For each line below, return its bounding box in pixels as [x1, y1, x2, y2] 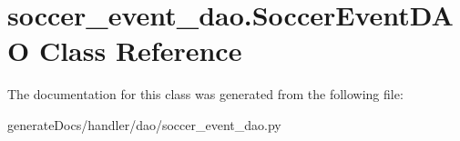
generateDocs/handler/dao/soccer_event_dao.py [7, 115, 281, 134]
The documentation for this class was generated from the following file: [7, 85, 404, 104]
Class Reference [38, 32, 242, 69]
